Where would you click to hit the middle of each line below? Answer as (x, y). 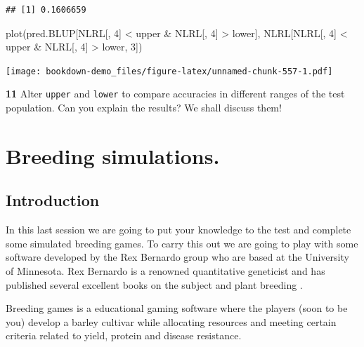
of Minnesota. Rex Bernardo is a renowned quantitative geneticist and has (165, 271)
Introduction (53, 200)
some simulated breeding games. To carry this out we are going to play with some (182, 243)
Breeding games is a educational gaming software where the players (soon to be (177, 308)
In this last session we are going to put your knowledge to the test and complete (178, 230)
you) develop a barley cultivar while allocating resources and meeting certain (171, 321)
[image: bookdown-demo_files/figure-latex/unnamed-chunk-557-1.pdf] (169, 71)
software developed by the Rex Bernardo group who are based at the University (177, 257)
